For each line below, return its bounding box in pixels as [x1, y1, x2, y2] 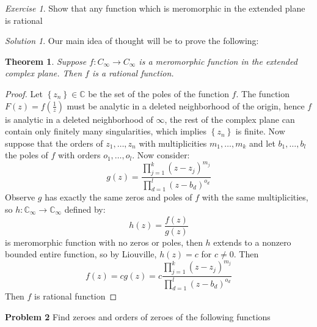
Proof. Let [5, 87, 43, 100]
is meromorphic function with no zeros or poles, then [5, 235, 203, 248]
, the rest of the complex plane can [164, 112, 295, 125]
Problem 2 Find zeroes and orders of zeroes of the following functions [5, 310, 271, 323]
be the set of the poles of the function [88, 87, 229, 100]
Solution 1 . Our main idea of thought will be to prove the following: [5, 34, 259, 47]
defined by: [64, 203, 106, 215]
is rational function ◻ [34, 290, 117, 303]
